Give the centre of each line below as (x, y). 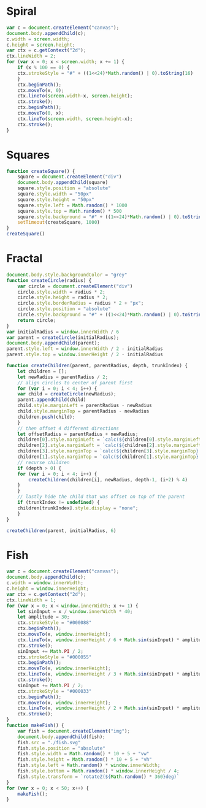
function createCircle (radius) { (49, 280)
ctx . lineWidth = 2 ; (31, 56)
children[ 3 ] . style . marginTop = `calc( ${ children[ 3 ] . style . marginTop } (108, 451)
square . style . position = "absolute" (64, 188)
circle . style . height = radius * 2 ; (63, 298)
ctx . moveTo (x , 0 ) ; (41, 90)
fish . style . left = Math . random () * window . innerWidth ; (89, 765)
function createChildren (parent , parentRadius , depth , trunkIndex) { (97, 366)
